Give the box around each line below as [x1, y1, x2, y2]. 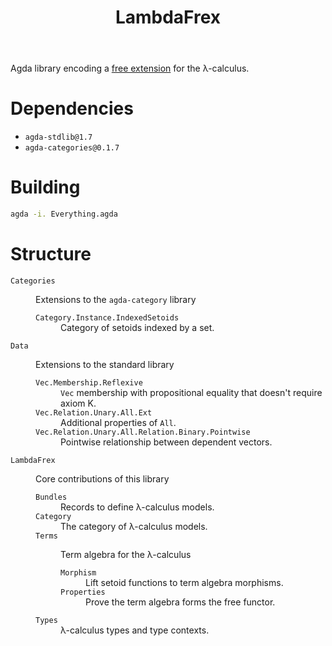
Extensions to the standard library [35, 358, 175, 370]
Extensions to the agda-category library [35, 293, 197, 305]
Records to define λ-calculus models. [60, 501, 215, 513]
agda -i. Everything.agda [10, 209, 118, 220]
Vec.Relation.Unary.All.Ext [35, 407, 153, 418]
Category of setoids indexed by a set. [60, 321, 215, 333]
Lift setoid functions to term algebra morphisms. [85, 576, 284, 588]
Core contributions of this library [35, 472, 170, 485]
